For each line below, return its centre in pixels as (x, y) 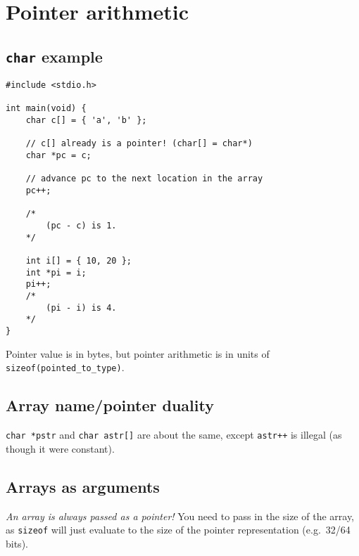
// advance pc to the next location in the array (144, 179)
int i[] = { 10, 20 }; (78, 261)
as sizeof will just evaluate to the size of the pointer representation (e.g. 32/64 (178, 530)
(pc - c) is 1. (81, 226)
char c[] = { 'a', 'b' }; (86, 121)
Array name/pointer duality (110, 405)
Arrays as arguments (83, 486)
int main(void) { (46, 109)
